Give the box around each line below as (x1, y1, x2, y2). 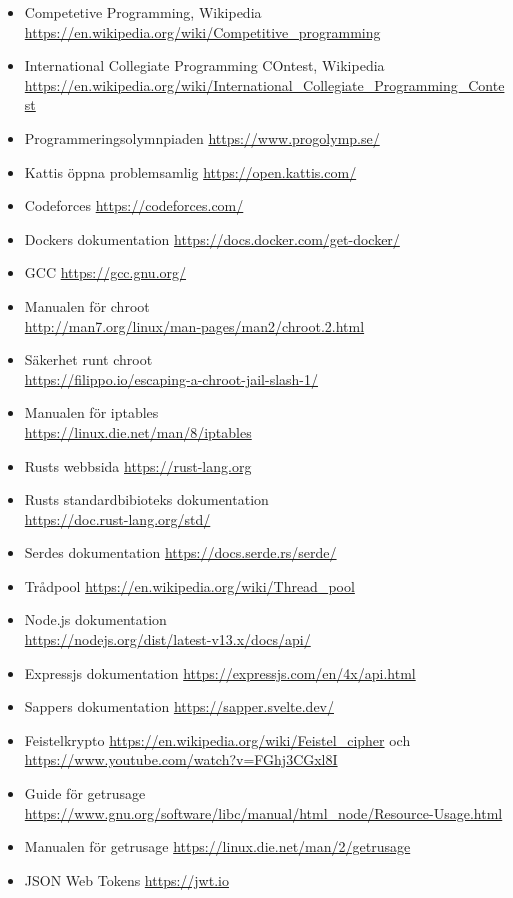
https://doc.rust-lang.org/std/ (24, 508, 211, 529)
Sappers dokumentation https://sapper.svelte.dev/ (24, 696, 335, 717)
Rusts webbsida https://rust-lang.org (24, 455, 252, 476)
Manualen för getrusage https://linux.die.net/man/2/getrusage (24, 836, 411, 857)
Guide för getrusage (24, 783, 146, 804)
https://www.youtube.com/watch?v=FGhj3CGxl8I (24, 749, 338, 770)
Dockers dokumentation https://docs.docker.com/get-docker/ (24, 228, 400, 249)
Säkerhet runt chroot (24, 349, 153, 370)
